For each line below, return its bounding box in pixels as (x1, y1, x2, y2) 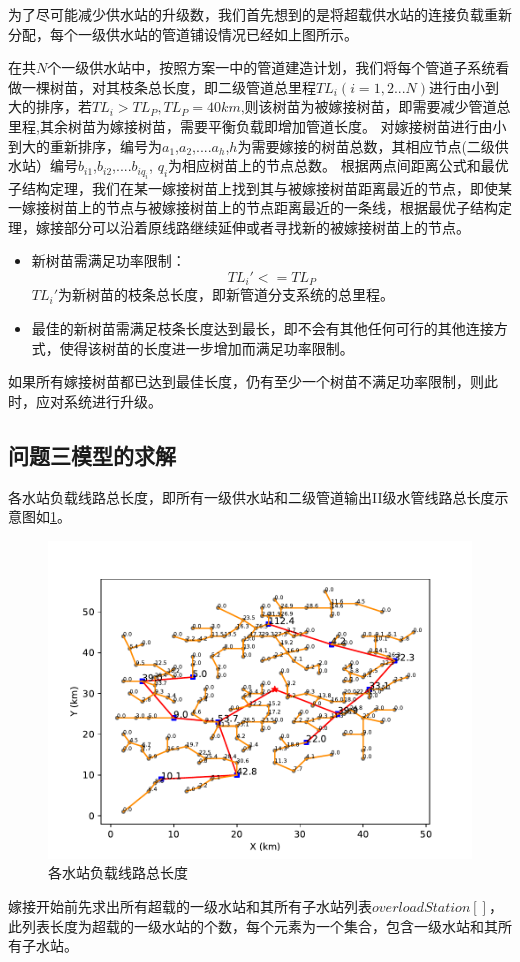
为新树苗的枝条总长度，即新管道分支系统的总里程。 (58, 284, 395, 305)
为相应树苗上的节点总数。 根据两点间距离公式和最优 (168, 155, 509, 176)
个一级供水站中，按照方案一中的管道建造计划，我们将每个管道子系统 (47, 57, 496, 78)
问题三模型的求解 (8, 439, 176, 470)
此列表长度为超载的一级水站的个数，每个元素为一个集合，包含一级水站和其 (8, 915, 498, 936)
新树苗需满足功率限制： (31, 250, 186, 271)
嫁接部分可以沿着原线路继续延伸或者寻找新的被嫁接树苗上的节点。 (35, 216, 470, 237)
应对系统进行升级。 (35, 390, 162, 411)
